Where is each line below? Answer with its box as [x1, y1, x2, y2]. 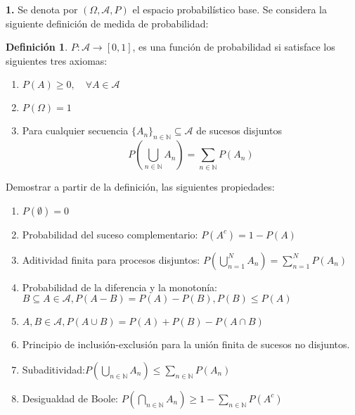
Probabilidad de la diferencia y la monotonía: [22, 279, 218, 294]
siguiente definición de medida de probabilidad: [6, 15, 209, 30]
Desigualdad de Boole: [22, 390, 118, 405]
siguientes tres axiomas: [6, 53, 108, 68]
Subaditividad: [22, 362, 85, 376]
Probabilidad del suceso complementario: [22, 226, 198, 241]
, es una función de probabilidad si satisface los [132, 39, 335, 54]
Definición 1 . [6, 39, 68, 54]
